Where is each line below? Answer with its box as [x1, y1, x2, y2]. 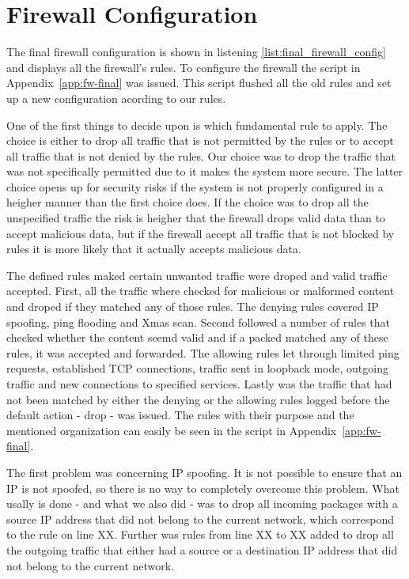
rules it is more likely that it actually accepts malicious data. [6, 240, 301, 257]
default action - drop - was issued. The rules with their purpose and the [6, 407, 354, 423]
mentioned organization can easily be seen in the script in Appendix [6, 422, 337, 438]
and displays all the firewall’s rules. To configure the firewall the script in [6, 59, 361, 75]
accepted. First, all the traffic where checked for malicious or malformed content [6, 282, 395, 299]
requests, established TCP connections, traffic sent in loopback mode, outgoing [6, 360, 388, 377]
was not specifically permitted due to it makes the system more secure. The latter [6, 163, 403, 180]
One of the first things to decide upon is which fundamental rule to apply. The [6, 116, 388, 133]
